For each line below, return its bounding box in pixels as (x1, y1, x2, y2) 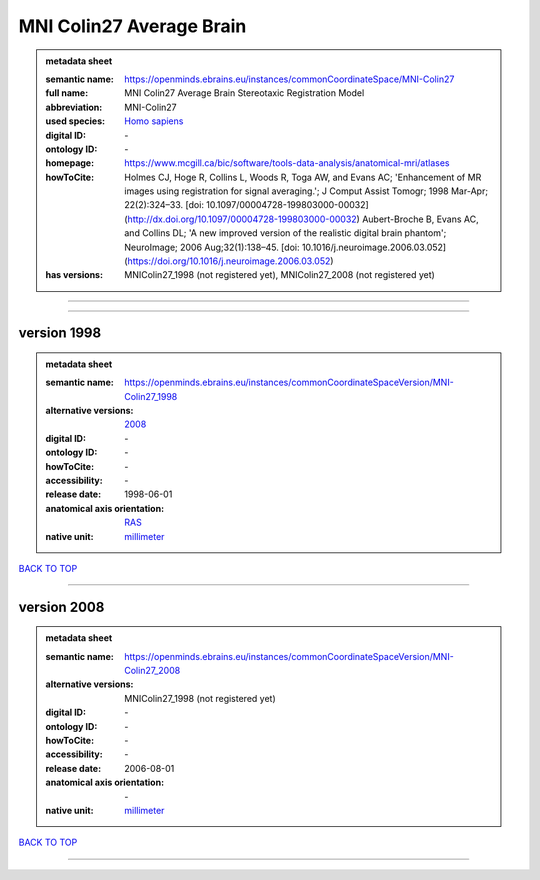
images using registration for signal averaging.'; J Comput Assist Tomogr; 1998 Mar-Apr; (124, 185, 489, 197)
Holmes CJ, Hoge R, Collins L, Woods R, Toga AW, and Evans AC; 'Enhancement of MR (124, 171, 482, 183)
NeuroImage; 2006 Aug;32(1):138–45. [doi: (124, 241, 300, 253)
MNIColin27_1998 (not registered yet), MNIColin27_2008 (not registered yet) (124, 269, 435, 281)
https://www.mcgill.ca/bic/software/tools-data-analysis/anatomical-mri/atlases (124, 157, 450, 169)
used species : (45, 115, 105, 127)
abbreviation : (45, 101, 103, 113)
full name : (45, 87, 89, 99)
